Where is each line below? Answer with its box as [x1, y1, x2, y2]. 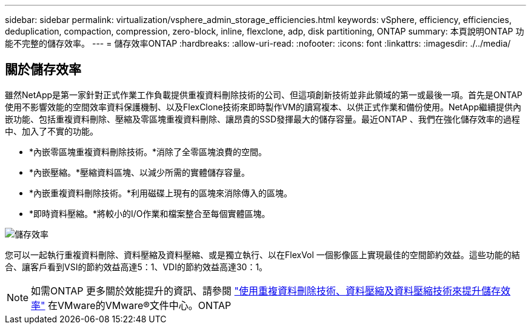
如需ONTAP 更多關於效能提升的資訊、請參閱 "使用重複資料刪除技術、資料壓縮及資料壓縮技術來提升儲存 [31, 284, 501, 297]
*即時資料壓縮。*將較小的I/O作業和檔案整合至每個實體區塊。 [29, 208, 270, 219]
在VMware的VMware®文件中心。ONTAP [48, 299, 232, 311]
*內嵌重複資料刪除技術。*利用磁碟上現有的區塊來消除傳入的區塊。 [29, 187, 293, 198]
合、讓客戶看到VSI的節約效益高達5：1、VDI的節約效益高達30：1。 [5, 261, 268, 272]
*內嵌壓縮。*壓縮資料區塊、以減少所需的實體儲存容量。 [29, 167, 250, 178]
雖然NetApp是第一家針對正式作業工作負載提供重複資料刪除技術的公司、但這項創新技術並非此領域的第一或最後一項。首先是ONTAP [5, 89, 523, 100]
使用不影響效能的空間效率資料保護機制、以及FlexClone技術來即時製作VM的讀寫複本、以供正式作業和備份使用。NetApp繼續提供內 [5, 101, 521, 112]
